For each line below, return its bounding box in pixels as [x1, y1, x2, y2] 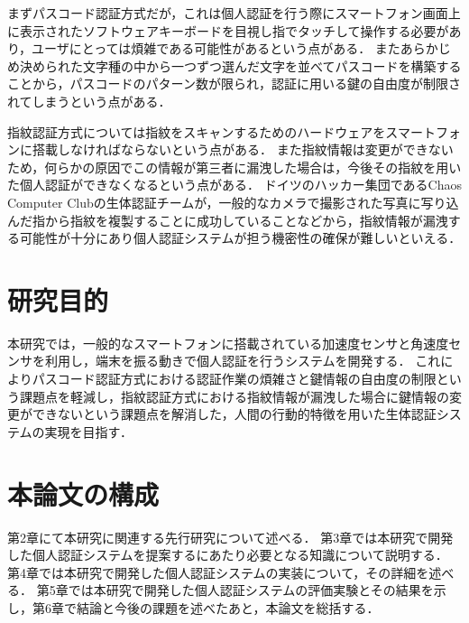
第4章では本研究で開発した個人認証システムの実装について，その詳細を [7, 563, 429, 581]
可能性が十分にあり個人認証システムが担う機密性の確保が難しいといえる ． [19, 228, 462, 247]
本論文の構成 [7, 475, 160, 512]
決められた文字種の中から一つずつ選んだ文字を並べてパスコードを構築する [19, 56, 462, 75]
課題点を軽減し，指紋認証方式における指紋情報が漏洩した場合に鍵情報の [19, 386, 449, 405]
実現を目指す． [44, 422, 133, 441]
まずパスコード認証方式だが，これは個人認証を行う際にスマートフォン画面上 [7, 4, 461, 22]
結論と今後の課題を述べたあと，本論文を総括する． [76, 598, 380, 617]
